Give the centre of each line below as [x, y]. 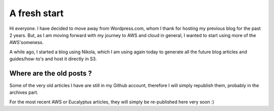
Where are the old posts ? [51, 73]
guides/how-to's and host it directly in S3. [53, 59]
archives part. [24, 92]
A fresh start [37, 13]
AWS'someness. [27, 43]
